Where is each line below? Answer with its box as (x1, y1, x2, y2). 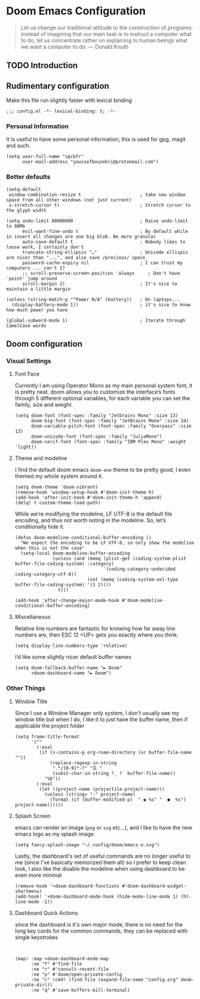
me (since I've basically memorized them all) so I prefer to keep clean (14, 858, 186, 866)
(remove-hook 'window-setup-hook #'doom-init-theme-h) (14, 489, 155, 495)
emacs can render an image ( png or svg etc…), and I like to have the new (14, 824, 193, 831)
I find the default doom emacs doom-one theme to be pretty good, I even (14, 466, 191, 474)
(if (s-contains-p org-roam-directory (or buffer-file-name (39, 749, 192, 755)
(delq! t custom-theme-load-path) (14, 500, 101, 506)
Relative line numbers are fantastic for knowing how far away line (14, 625, 176, 632)
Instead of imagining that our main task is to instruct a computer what (20, 30, 192, 37)
